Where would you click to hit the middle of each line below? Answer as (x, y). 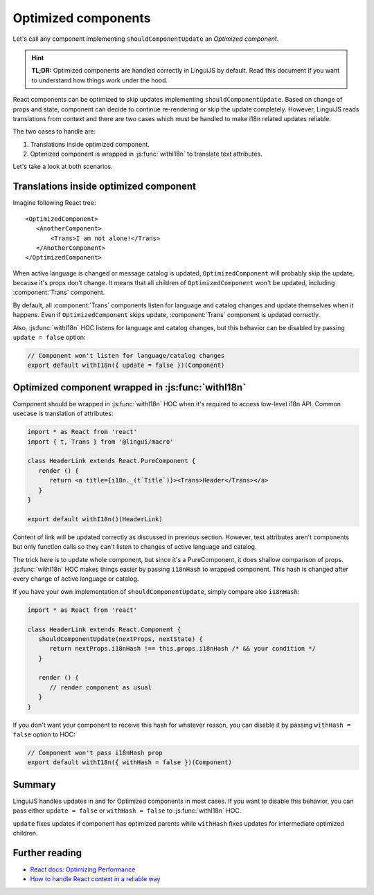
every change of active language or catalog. (76, 579)
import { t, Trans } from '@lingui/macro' (100, 442)
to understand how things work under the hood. (100, 80)
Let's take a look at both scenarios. (63, 167)
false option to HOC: (44, 734)
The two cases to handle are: (54, 132)
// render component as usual (101, 687)
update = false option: (49, 337)
